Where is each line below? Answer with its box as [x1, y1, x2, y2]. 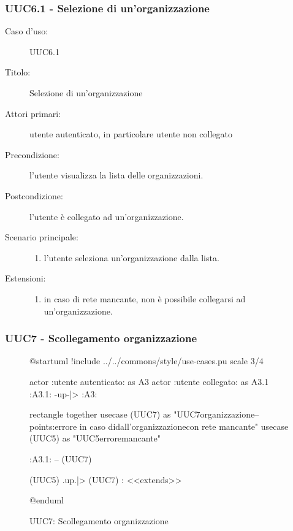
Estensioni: [5, 272, 46, 285]
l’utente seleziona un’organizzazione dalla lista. [44, 251, 219, 264]
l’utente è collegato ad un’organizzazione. [29, 210, 184, 223]
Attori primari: [5, 107, 61, 120]
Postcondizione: [5, 189, 63, 202]
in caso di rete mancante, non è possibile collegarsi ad [44, 292, 246, 305]
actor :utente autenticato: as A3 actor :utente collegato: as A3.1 [29, 375, 269, 388]
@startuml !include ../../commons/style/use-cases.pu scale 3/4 [29, 354, 264, 367]
